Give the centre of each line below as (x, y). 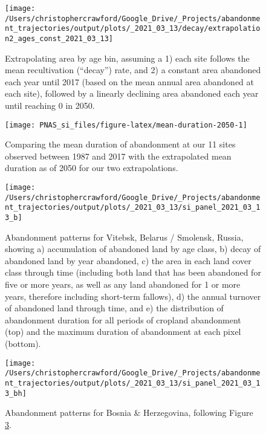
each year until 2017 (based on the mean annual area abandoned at (129, 81)
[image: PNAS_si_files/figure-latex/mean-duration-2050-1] (126, 125)
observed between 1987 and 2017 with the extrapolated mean (118, 156)
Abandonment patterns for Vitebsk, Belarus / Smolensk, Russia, (124, 237)
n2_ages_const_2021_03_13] (59, 38)
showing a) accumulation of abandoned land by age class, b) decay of (133, 249)
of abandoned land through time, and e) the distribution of (114, 308)
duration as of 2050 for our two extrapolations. (92, 168)
